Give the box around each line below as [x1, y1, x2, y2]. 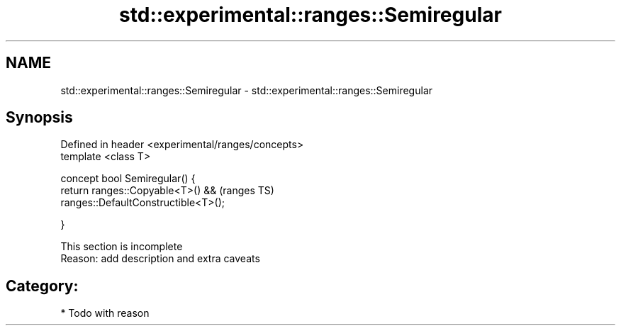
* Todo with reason [60, 307, 150, 320]
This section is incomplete [60, 240, 183, 253]
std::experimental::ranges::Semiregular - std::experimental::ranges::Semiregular [60, 84, 433, 96]
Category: [6, 276, 79, 295]
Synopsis [6, 108, 73, 127]
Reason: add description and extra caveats [60, 252, 260, 265]
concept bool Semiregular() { [60, 172, 196, 185]
